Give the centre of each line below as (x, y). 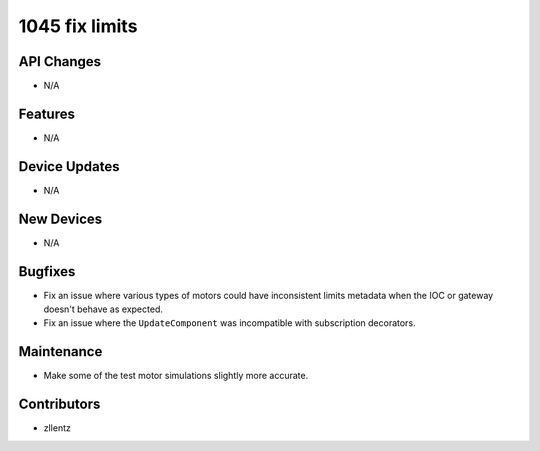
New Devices (60, 218)
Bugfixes (47, 271)
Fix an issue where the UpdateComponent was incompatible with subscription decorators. (229, 323)
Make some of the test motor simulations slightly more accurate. (176, 376)
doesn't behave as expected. (103, 309)
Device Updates (69, 166)
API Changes (60, 61)
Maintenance (60, 351)
